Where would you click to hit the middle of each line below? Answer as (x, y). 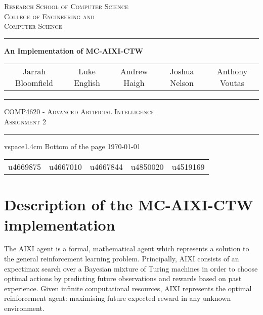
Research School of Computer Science (66, 6)
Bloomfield (34, 83)
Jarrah (34, 71)
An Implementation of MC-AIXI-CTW (74, 50)
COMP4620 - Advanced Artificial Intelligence (79, 111)
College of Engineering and (49, 16)
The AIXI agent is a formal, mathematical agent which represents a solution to (127, 249)
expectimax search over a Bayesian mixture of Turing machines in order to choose (131, 268)
